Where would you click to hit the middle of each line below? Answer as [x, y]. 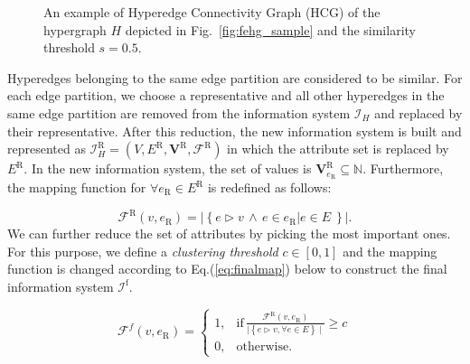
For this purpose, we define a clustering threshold [143, 251]
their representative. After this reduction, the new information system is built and [235, 131]
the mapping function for [77, 187]
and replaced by [418, 112]
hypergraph [75, 29]
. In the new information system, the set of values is [168, 168]
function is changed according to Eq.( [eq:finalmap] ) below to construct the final [227, 269]
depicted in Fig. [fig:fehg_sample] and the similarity [270, 29]
